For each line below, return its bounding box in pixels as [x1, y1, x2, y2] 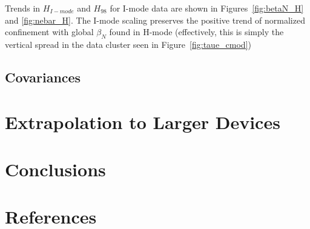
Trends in [5, 2, 41, 14]
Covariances [5, 67, 81, 86]
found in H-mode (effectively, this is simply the [109, 25, 284, 38]
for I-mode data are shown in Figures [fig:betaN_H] [110, 2, 304, 14]
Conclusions [5, 156, 106, 181]
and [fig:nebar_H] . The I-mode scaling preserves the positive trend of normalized [5, 13, 305, 26]
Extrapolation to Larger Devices [5, 109, 280, 134]
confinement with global [5, 25, 94, 38]
